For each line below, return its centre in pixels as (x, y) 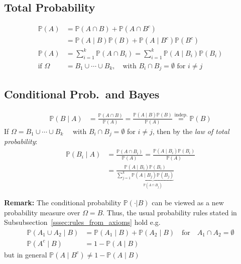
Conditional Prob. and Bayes (82, 94)
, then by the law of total (191, 131)
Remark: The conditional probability (63, 203)
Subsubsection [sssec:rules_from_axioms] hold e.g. (82, 222)
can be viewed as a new (188, 203)
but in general (26, 254)
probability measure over (42, 212)
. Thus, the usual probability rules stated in (170, 212)
